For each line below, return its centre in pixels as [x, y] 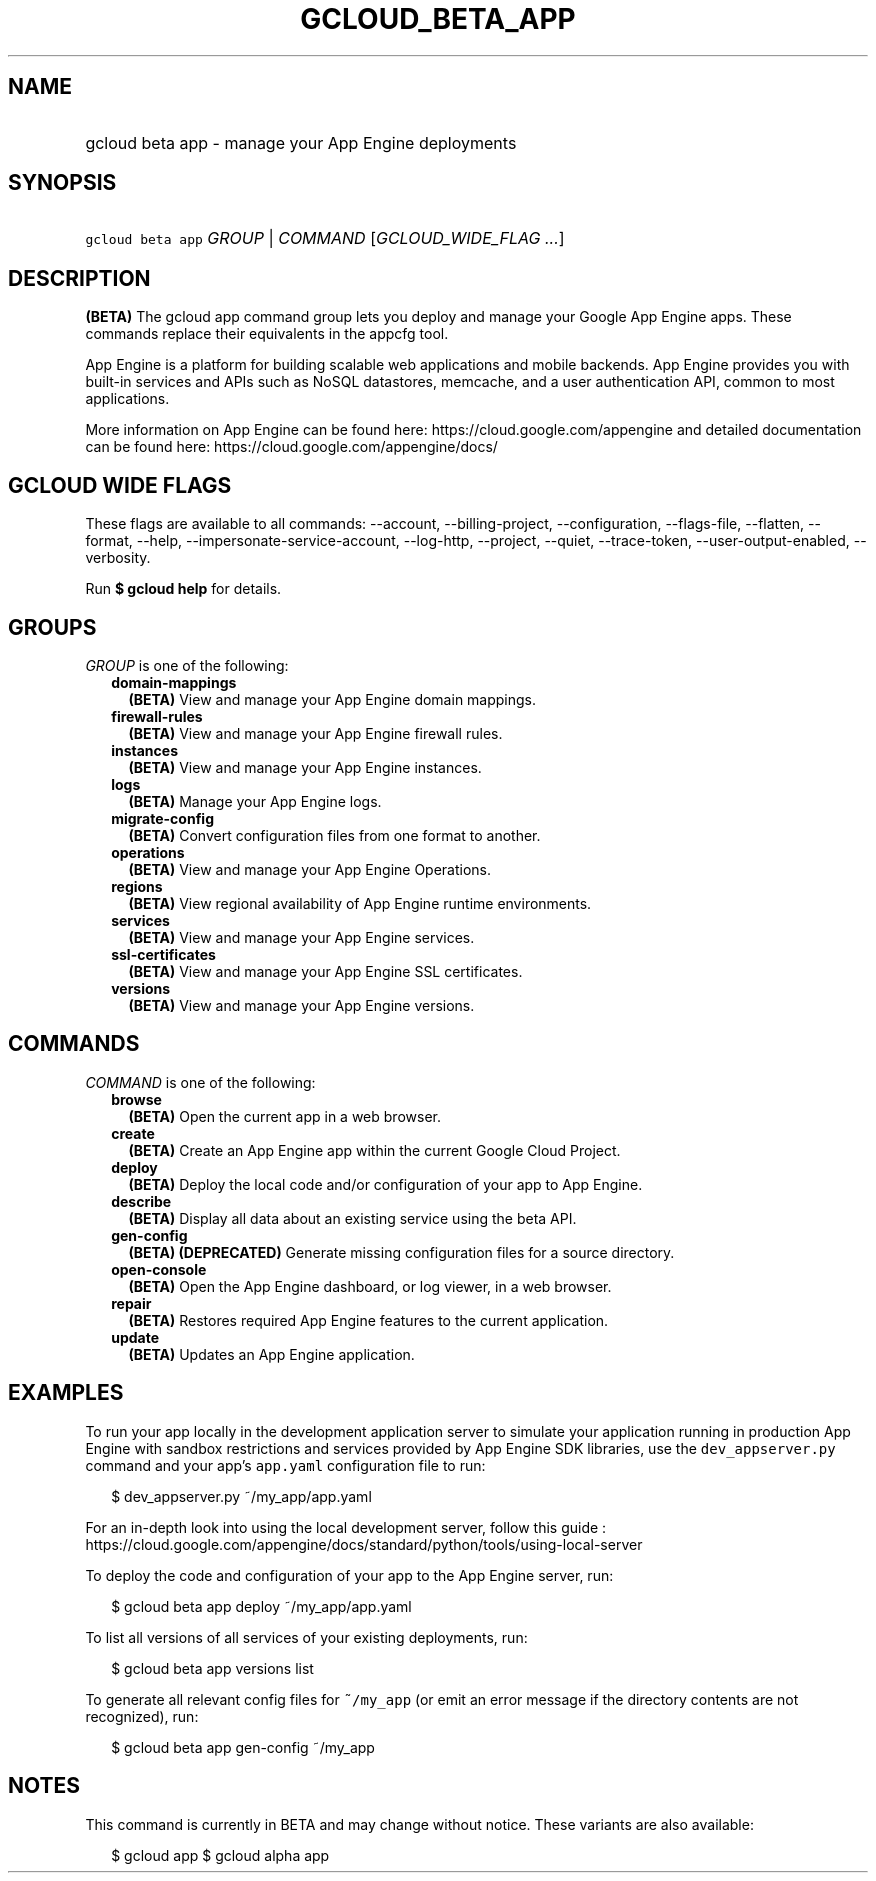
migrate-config [162, 818]
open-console [159, 1269]
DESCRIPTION [79, 278]
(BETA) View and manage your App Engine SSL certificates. [325, 971]
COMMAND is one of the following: [200, 1082]
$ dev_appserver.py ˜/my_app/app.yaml [241, 1496]
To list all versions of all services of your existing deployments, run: [306, 1637]
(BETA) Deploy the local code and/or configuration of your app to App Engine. [385, 1184]
